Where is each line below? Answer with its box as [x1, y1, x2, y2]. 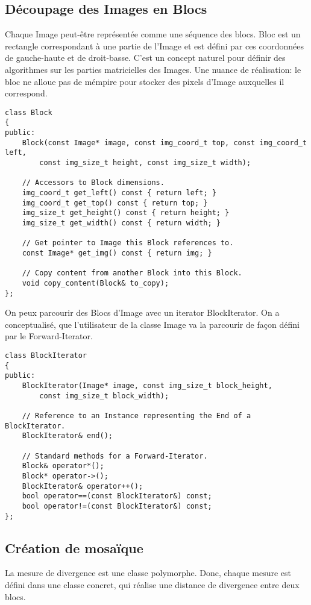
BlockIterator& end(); [22, 431, 113, 440]
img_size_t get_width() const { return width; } [22, 218, 221, 227]
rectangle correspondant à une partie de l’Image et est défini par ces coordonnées [5, 39, 304, 52]
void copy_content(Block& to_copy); [22, 278, 169, 287]
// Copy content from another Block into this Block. [22, 269, 242, 278]
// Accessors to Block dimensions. [22, 178, 165, 187]
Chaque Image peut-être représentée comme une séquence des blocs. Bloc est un [5, 28, 301, 40]
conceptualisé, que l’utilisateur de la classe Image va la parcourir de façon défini [5, 318, 300, 330]
